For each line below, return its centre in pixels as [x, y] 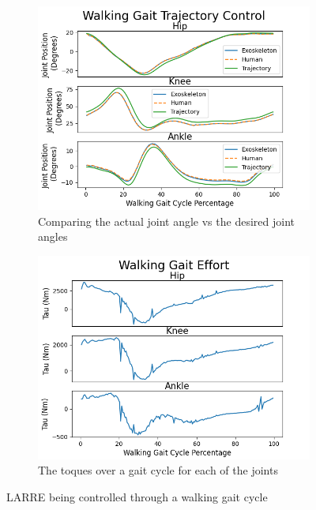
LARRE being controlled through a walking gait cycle [137, 496]
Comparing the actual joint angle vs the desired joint [166, 221]
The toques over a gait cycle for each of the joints [158, 470]
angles [53, 236]
